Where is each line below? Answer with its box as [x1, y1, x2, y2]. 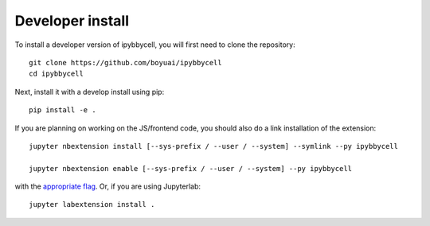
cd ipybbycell [29, 69, 84, 79]
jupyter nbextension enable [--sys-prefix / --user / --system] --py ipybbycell [29, 164, 353, 173]
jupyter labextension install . [29, 200, 155, 209]
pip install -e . [29, 106, 96, 115]
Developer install [14, 12, 130, 29]
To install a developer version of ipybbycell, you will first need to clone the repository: [14, 40, 295, 49]
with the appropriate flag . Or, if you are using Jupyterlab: [14, 181, 201, 191]
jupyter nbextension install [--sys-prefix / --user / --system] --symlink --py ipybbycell [29, 142, 398, 150]
